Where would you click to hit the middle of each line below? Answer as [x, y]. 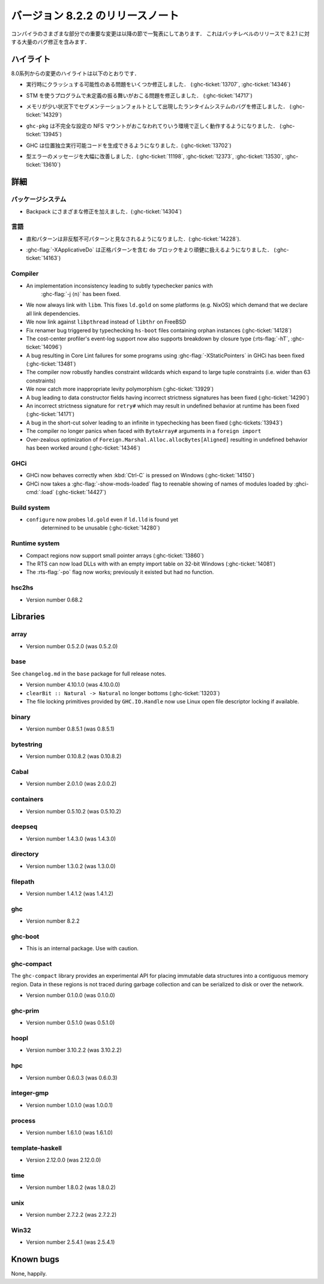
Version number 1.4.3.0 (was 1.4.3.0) [71, 839]
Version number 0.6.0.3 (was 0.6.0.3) [72, 1078]
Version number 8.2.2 [53, 921]
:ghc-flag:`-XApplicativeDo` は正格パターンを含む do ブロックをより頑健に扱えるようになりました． [149, 250]
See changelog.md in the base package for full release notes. [88, 674]
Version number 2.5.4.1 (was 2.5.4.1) [70, 1242]
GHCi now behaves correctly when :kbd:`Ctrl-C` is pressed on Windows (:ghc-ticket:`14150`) [140, 475]
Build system [31, 507]
